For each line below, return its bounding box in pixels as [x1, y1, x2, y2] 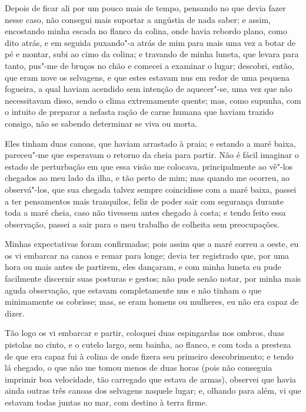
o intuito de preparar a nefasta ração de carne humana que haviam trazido [5, 106, 274, 118]
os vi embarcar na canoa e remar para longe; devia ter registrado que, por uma [5, 249, 290, 261]
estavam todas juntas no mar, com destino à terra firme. [5, 396, 208, 408]
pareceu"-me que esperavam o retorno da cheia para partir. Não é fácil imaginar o [5, 149, 299, 161]
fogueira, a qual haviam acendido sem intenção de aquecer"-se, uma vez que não [5, 83, 292, 95]
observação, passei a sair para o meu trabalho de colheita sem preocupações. [5, 217, 280, 230]
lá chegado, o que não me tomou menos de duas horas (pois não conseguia [5, 361, 272, 374]
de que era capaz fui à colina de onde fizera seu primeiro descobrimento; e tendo [5, 350, 294, 362]
